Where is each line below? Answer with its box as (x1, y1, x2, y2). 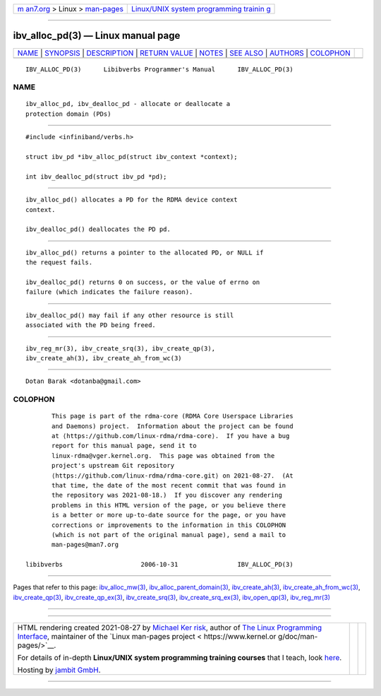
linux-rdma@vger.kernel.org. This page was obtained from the (52, 452, 275, 459)
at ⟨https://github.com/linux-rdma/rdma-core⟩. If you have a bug (52, 432, 290, 440)
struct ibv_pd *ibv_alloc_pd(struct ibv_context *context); (25, 153, 238, 161)
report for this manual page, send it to (52, 442, 197, 450)
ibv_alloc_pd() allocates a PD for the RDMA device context (25, 196, 238, 204)
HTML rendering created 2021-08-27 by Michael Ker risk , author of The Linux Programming (17, 623, 322, 632)
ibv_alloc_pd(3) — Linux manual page (13, 30, 181, 42)
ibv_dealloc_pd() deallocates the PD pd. (25, 225, 171, 233)
